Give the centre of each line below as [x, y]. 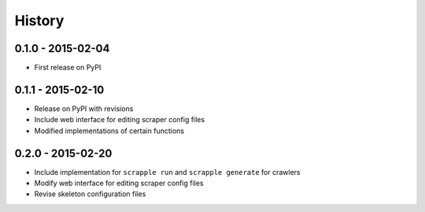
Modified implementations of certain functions [109, 131]
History [39, 20]
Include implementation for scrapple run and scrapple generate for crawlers [167, 172]
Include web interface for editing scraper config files [119, 120]
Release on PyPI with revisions [84, 108]
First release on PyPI [68, 68]
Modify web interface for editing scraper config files [119, 183]
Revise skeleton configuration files [90, 194]
